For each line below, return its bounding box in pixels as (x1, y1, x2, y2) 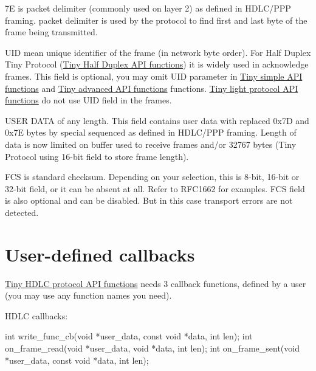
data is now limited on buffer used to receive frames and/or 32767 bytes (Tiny (5, 137, 297, 150)
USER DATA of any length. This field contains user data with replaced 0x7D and (5, 114, 309, 127)
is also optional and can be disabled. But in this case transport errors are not (5, 194, 293, 207)
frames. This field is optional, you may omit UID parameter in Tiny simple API (5, 69, 303, 82)
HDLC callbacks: (5, 309, 68, 322)
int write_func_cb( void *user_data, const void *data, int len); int (5, 330, 253, 342)
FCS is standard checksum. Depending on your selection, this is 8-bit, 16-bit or (5, 170, 300, 183)
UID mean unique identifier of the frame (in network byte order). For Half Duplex (5, 46, 311, 58)
